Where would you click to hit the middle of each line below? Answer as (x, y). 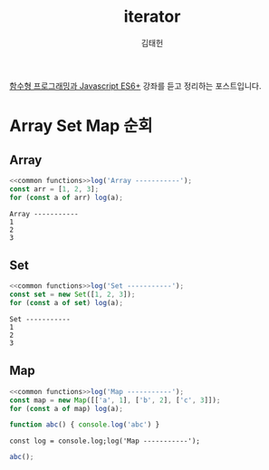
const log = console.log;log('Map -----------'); (105, 441)
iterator (152, 17)
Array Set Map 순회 (81, 126)
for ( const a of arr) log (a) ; (67, 197)
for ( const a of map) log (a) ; (67, 408)
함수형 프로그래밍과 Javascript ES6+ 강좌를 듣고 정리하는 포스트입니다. (135, 86)
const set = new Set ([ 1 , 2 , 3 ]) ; (72, 295)
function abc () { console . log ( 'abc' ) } (85, 425)
